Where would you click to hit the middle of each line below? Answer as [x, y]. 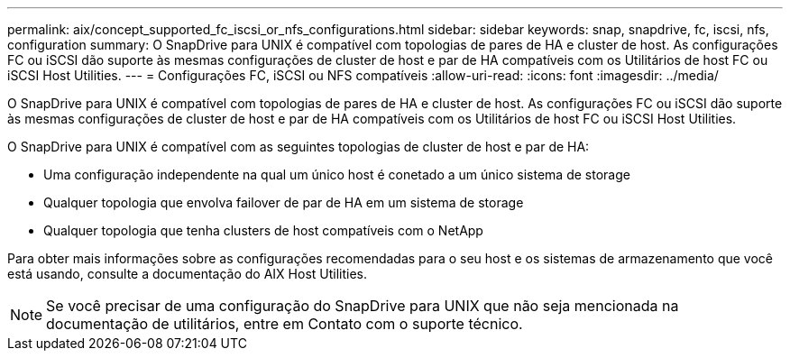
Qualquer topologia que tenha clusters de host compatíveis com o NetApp [263, 230]
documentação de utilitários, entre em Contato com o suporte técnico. [285, 324]
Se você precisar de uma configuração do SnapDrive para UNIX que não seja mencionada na [363, 306]
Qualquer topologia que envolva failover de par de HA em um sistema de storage [284, 202]
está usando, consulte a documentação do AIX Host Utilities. [188, 274]
